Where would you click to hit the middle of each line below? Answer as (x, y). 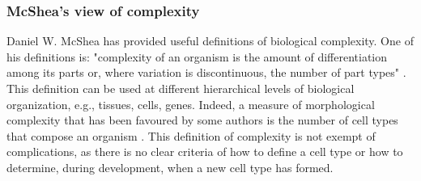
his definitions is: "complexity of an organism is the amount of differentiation (197, 56)
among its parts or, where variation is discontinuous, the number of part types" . (206, 72)
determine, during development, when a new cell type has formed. (170, 167)
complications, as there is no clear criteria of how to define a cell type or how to (205, 152)
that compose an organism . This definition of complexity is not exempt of (191, 135)
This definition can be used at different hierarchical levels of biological (181, 88)
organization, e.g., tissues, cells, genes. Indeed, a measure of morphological (191, 104)
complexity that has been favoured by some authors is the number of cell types (202, 120)
